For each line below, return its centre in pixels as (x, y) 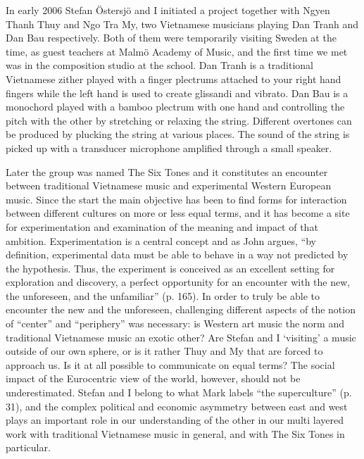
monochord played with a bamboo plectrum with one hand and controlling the (175, 107)
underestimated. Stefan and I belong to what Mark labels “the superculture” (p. (179, 392)
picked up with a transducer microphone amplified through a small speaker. (169, 147)
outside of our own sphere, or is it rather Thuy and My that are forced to (164, 351)
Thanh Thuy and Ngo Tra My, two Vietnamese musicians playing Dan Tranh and (182, 24)
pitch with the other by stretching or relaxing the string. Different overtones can (179, 120)
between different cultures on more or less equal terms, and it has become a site (178, 213)
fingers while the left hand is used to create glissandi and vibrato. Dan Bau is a (177, 93)
